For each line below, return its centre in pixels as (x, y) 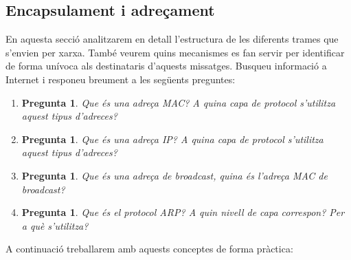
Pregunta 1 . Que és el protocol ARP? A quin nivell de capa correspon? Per (183, 212)
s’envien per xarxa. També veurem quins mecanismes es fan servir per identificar (175, 52)
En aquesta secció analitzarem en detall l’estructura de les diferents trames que (172, 39)
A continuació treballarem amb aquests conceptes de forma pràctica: (149, 249)
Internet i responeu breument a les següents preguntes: (121, 79)
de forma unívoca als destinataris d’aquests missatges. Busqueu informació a (166, 66)
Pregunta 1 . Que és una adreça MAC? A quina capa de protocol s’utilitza (179, 102)
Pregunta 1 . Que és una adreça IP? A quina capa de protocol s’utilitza (172, 139)
